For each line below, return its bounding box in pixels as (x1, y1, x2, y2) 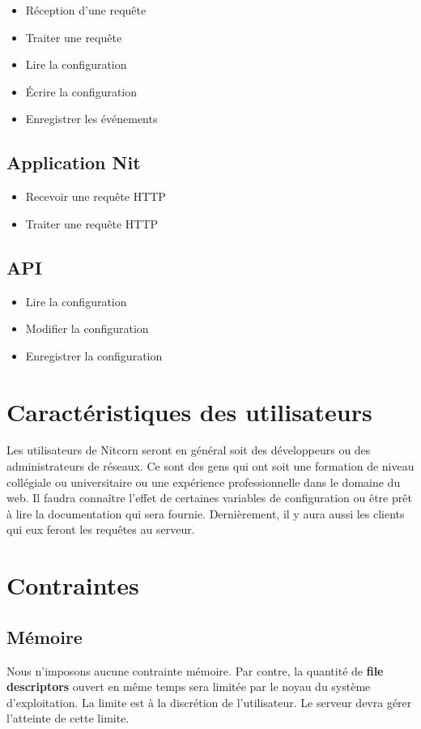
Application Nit (6, 150, 141, 175)
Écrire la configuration (25, 83, 138, 100)
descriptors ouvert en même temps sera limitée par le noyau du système (6, 678, 371, 695)
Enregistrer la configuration (25, 347, 163, 364)
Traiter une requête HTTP (25, 215, 159, 232)
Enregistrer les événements (25, 110, 158, 127)
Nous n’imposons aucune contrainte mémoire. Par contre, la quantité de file (6, 662, 384, 679)
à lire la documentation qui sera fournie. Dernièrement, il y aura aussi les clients (6, 505, 405, 522)
